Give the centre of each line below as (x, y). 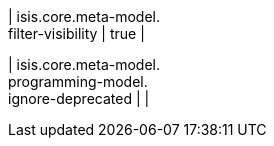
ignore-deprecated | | (79, 98)
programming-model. (78, 81)
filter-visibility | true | (76, 33)
